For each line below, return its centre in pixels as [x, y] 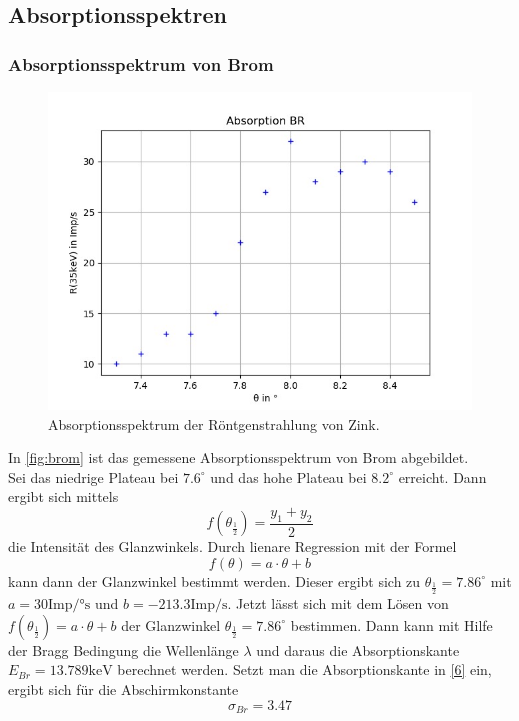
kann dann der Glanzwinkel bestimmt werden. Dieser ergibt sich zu [214, 580]
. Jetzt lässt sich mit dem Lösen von [338, 603]
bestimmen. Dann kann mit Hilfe [391, 624]
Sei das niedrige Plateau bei [93, 476]
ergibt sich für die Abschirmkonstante [123, 689]
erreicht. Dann [442, 476]
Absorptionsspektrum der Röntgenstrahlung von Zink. [214, 423]
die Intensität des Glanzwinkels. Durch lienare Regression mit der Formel [232, 546]
